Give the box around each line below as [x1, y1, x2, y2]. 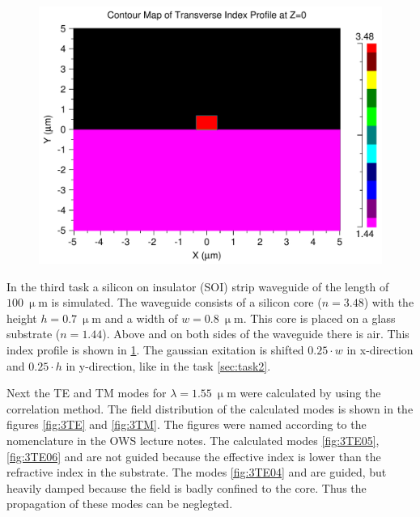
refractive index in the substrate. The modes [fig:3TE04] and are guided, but [6, 464, 387, 481]
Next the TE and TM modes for [6, 384, 167, 401]
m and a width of [91, 309, 178, 326]
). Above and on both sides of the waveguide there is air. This [102, 325, 409, 342]
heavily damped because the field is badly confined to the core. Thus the [6, 479, 367, 496]
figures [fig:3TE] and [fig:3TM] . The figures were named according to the [6, 416, 367, 433]
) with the [363, 294, 414, 311]
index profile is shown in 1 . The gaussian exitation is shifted [6, 341, 304, 358]
